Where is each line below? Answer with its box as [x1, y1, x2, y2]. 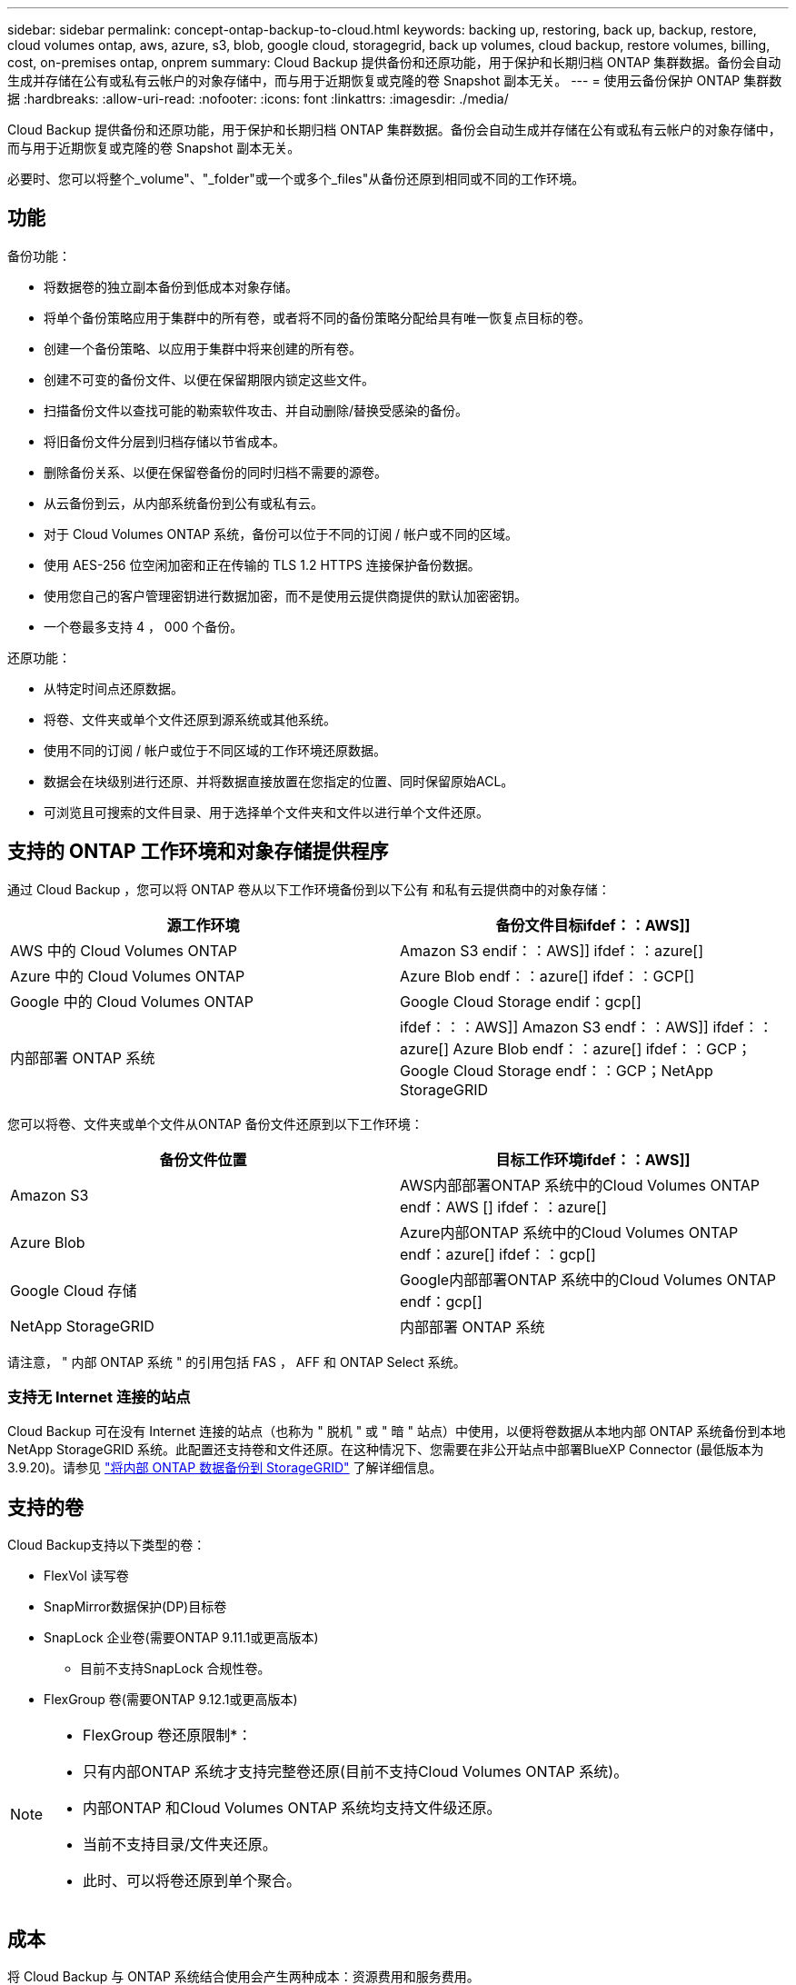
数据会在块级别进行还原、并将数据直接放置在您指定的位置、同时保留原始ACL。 [44, 773, 514, 789]
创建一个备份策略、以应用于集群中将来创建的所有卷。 [44, 340, 362, 356]
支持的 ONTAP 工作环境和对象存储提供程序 [7, 840, 389, 863]
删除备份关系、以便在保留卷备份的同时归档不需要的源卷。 [44, 464, 387, 480]
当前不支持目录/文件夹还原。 [83, 1835, 277, 1854]
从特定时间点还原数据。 [44, 680, 184, 696]
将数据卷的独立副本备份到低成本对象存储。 [44, 278, 298, 294]
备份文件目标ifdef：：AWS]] [495, 915, 691, 934]
